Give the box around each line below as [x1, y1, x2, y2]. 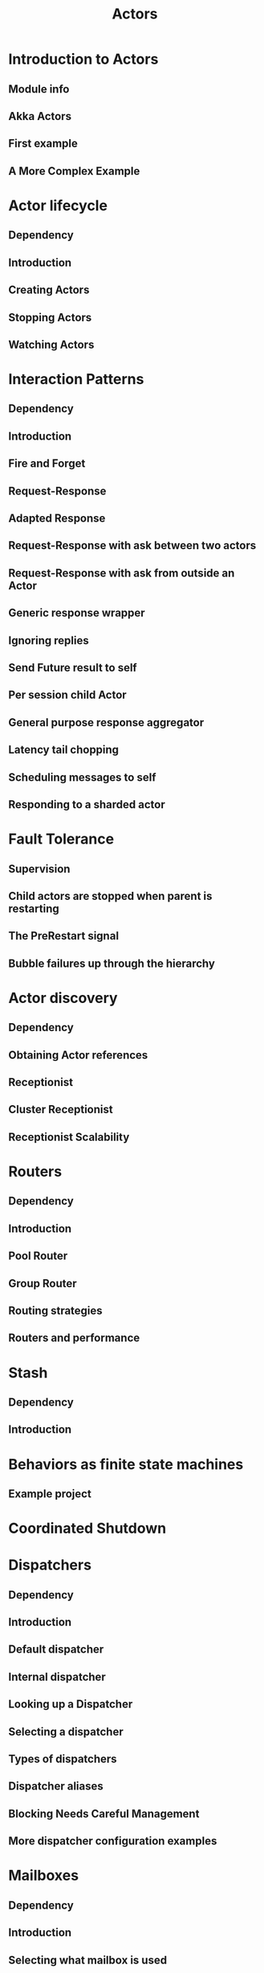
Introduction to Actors [8, 50, 159, 68]
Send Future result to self [8, 661, 138, 675]
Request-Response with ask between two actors [8, 539, 257, 552]
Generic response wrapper [8, 606, 146, 620]
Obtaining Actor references [8, 1048, 148, 1062]
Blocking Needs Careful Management [8, 1806, 200, 1820]
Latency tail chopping [8, 743, 119, 757]
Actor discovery [8, 989, 118, 1007]
